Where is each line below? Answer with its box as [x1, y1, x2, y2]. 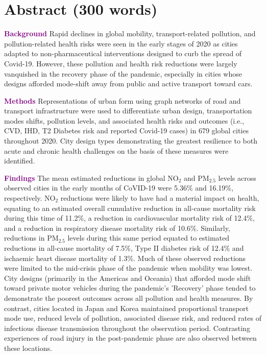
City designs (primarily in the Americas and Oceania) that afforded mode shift [4, 272, 251, 283]
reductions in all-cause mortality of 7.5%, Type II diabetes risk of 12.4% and [4, 243, 244, 253]
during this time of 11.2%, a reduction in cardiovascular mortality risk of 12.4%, [4, 212, 255, 223]
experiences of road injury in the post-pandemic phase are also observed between [4, 333, 257, 343]
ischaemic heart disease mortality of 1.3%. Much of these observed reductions [4, 252, 246, 263]
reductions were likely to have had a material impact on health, [60, 193, 259, 203]
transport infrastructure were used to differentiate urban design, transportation [4, 105, 252, 116]
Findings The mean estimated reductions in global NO [4, 172, 179, 183]
